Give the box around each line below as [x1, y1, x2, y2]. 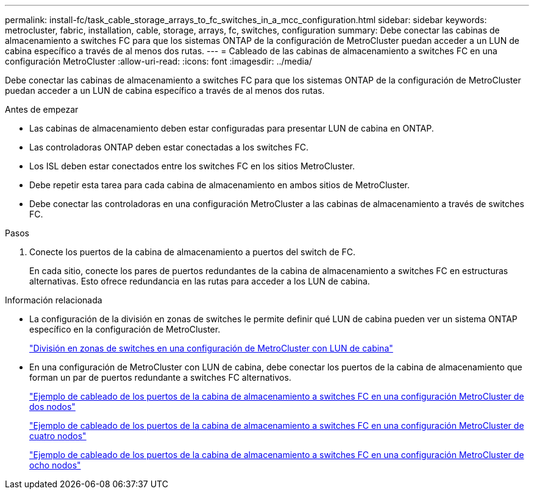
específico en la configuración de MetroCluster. [29, 324, 221, 334]
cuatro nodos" [29, 431, 87, 441]
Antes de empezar [5, 104, 79, 115]
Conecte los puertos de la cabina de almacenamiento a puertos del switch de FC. [29, 247, 356, 257]
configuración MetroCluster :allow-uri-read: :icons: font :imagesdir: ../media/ [5, 56, 312, 66]
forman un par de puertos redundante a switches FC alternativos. [29, 372, 291, 383]
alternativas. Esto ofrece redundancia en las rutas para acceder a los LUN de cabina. [29, 276, 370, 286]
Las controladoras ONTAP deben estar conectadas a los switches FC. [29, 142, 309, 152]
